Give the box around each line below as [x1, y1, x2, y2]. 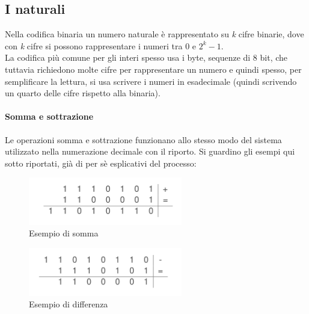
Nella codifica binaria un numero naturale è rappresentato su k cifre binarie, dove [5, 28, 304, 40]
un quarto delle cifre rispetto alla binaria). [5, 87, 161, 99]
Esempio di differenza [29, 298, 108, 310]
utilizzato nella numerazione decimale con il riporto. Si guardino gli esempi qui [5, 145, 295, 158]
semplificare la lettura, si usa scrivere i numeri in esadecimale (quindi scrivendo [5, 75, 297, 87]
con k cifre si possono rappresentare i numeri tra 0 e [5, 39, 197, 52]
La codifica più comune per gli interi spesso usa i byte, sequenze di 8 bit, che [5, 51, 288, 64]
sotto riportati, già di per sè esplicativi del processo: [5, 156, 197, 169]
